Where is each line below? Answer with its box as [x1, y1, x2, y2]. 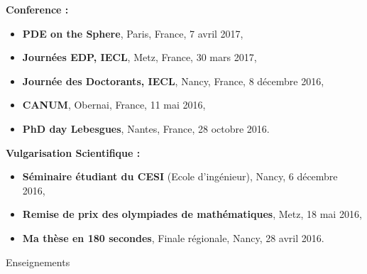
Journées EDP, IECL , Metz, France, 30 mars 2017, [22, 50, 257, 65]
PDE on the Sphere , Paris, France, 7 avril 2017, [22, 26, 243, 40]
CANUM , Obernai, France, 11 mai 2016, [22, 97, 206, 112]
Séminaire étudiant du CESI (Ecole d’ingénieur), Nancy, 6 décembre [22, 169, 338, 184]
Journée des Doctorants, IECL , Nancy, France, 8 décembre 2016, [22, 73, 324, 88]
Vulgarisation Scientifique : [6, 145, 141, 160]
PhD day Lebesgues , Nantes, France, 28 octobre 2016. [22, 121, 270, 136]
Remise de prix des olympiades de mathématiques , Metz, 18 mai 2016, [22, 207, 362, 221]
